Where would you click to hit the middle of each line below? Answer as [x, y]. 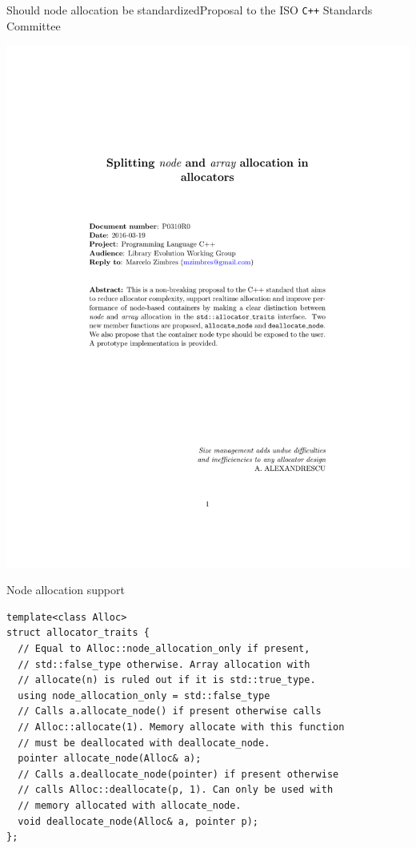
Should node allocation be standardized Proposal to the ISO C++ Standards [190, 10]
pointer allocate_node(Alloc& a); [110, 759]
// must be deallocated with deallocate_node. [144, 743]
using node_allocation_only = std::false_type [144, 695]
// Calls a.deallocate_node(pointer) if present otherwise [178, 774]
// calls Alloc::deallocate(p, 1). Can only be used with [176, 790]
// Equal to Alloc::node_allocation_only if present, [164, 649]
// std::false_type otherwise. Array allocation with [164, 664]
